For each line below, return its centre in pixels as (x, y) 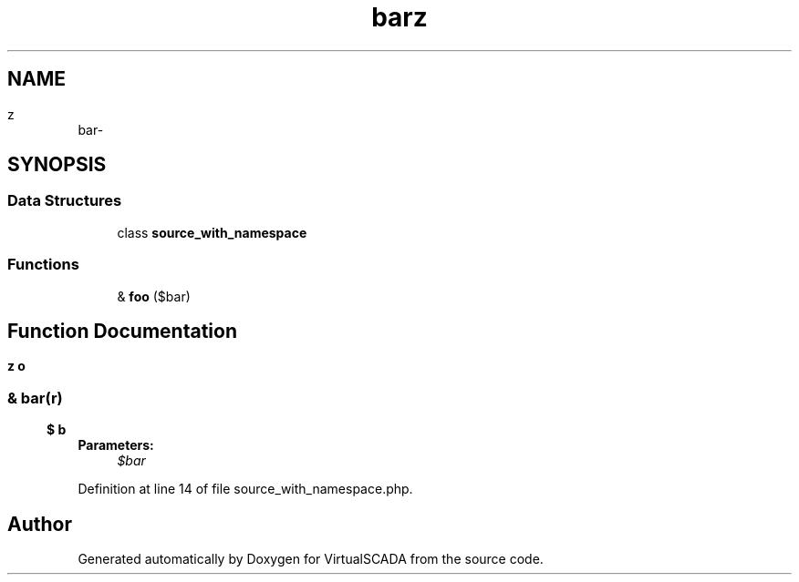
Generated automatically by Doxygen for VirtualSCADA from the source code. (311, 559)
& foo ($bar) (154, 296)
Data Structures (65, 201)
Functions (43, 265)
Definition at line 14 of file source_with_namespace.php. (245, 489)
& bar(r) (35, 398)
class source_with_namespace (212, 232)
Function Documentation (122, 331)
